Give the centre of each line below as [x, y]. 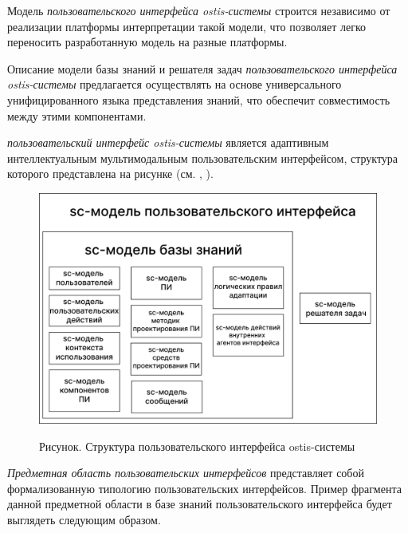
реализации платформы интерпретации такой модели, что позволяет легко [186, 26]
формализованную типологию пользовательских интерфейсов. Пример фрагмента [204, 488]
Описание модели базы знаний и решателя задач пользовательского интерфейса [202, 68]
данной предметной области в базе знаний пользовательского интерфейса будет [200, 504]
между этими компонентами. [77, 115]
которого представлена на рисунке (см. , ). [110, 174]
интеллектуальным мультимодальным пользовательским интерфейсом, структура [203, 158]
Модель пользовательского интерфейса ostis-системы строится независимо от [199, 10]
